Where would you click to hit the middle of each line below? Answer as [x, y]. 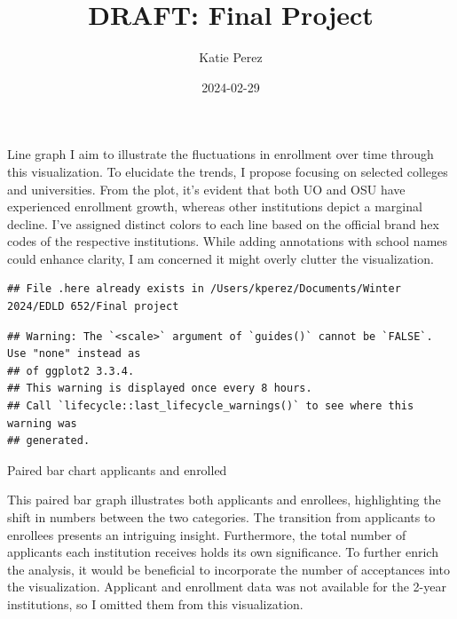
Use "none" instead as [74, 354]
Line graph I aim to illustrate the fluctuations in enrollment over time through [221, 154]
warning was [42, 423]
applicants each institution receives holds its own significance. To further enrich [223, 552]
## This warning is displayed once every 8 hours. [160, 389]
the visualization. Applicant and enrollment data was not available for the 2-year [227, 587]
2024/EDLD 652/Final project [93, 307]
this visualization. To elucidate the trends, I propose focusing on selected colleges [228, 171]
